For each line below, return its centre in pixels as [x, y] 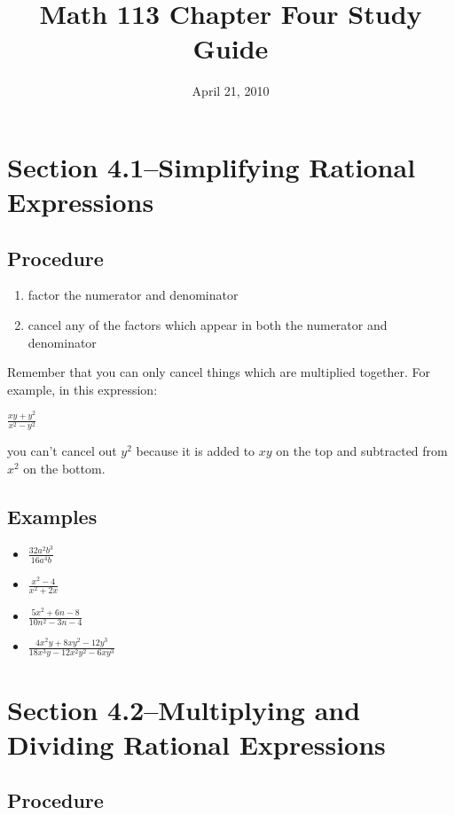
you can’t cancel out [62, 451]
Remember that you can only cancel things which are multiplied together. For [219, 372]
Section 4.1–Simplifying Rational [212, 166]
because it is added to [196, 451]
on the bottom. [64, 469]
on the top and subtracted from [362, 451]
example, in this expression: [82, 389]
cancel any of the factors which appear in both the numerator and [208, 325]
